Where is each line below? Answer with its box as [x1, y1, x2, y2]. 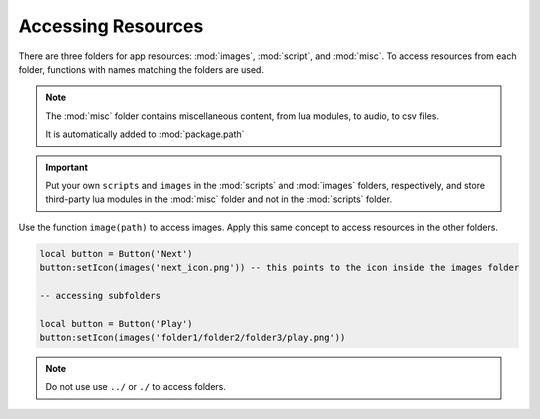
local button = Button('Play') [39, 318, 194, 329]
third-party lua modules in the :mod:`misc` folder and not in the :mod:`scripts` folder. [45, 193, 393, 205]
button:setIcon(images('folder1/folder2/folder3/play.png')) [39, 332, 346, 343]
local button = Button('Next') [39, 248, 194, 259]
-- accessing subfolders [39, 290, 162, 301]
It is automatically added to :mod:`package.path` [45, 128, 245, 140]
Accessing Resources [18, 15, 204, 37]
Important [45, 161, 89, 173]
